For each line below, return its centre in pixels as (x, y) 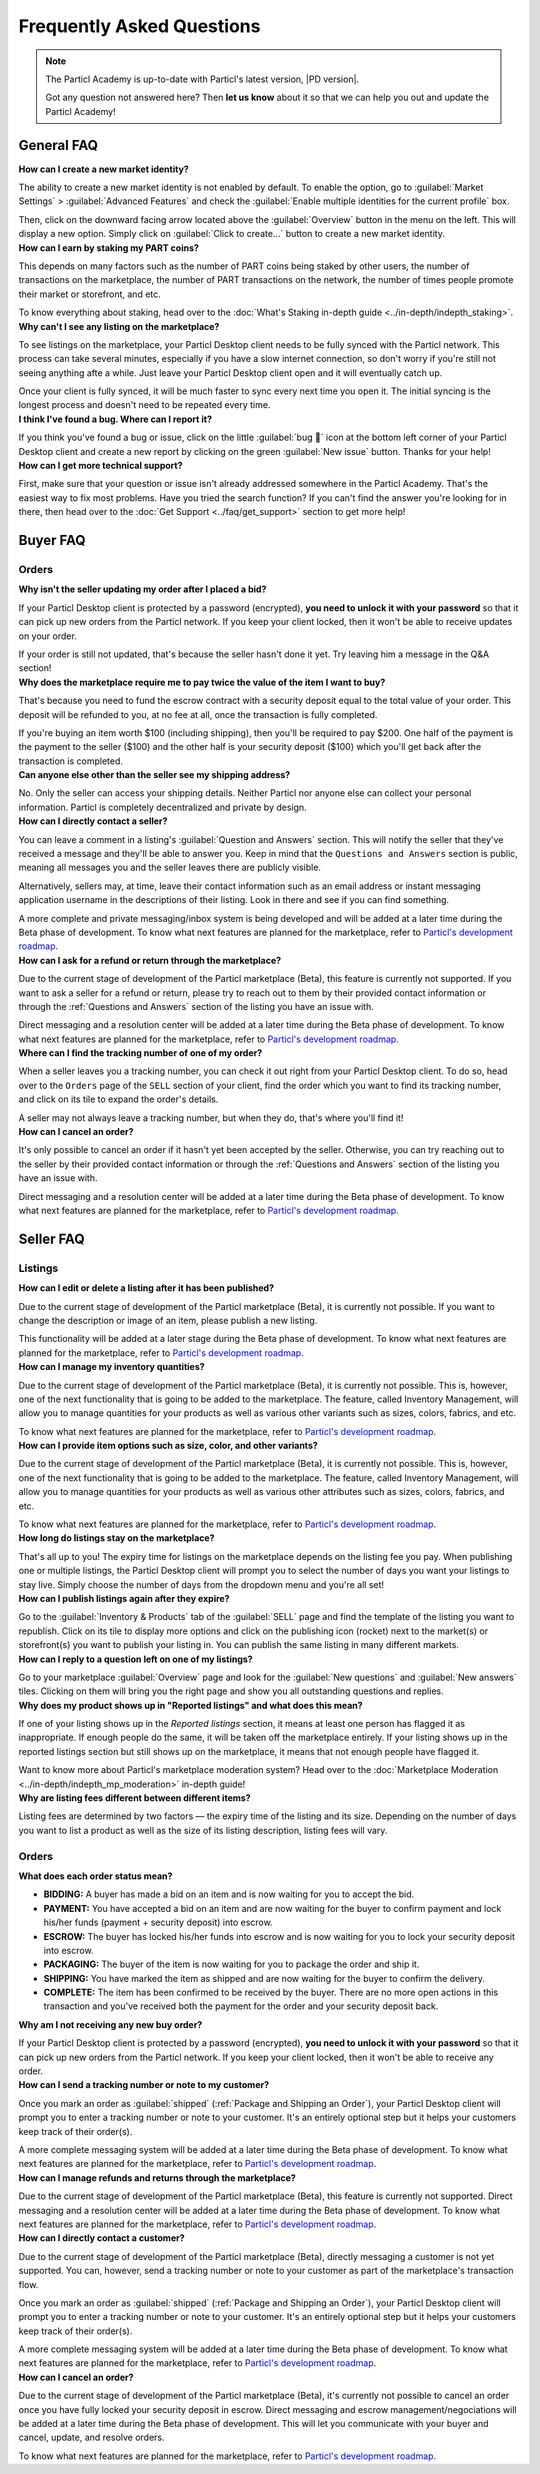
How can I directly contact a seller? (93, 821)
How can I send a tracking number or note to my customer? (144, 2085)
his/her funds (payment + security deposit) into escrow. (158, 1922)
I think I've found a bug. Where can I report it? (115, 419)
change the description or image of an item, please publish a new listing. (168, 1320)
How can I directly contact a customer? (101, 2238)
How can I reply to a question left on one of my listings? (136, 1659)
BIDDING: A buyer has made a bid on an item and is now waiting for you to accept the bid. (229, 1894)
